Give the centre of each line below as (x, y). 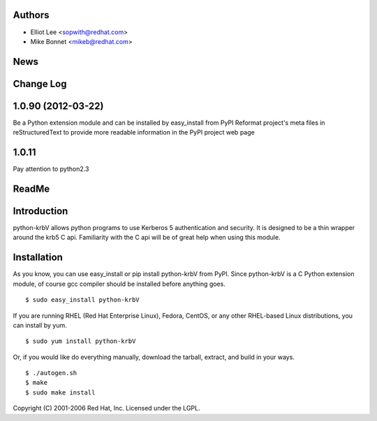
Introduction (40, 211)
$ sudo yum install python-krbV (81, 341)
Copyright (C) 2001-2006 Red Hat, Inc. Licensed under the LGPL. (106, 408)
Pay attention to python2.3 (51, 169)
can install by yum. (40, 325)
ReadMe (31, 189)
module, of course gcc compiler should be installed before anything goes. (119, 284)
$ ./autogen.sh (51, 373)
